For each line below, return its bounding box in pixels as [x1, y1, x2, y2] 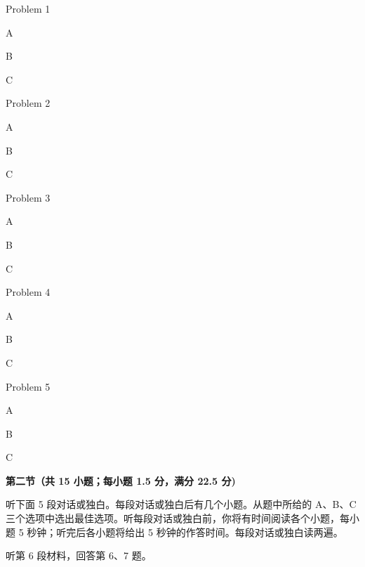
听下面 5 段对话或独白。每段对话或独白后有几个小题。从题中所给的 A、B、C [6, 497, 357, 511]
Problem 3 [6, 190, 51, 204]
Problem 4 [6, 285, 51, 299]
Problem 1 [6, 1, 51, 15]
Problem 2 [6, 96, 51, 110]
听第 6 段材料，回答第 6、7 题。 [6, 548, 152, 563]
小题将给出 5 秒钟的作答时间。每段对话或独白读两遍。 [95, 524, 343, 539]
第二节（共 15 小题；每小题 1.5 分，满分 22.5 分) [6, 473, 236, 488]
